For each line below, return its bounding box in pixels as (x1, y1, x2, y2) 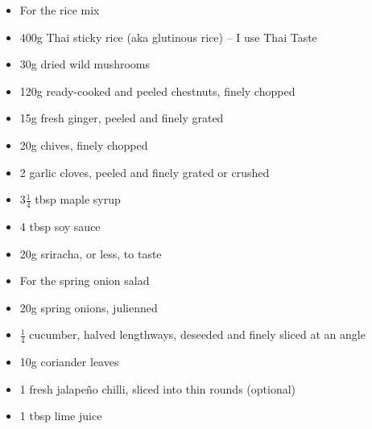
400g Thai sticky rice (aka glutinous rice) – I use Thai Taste (19, 28, 317, 45)
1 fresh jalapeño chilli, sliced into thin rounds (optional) (19, 380, 296, 397)
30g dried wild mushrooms (19, 56, 151, 72)
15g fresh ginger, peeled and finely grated (19, 109, 224, 126)
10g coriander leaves (19, 353, 119, 370)
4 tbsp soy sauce (19, 217, 101, 234)
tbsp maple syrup (35, 191, 121, 208)
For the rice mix (19, 2, 100, 18)
